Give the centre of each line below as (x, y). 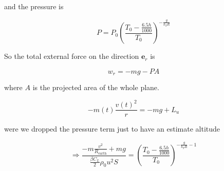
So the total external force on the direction (72, 56)
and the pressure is (34, 6)
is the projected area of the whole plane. (96, 87)
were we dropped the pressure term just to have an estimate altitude (112, 129)
